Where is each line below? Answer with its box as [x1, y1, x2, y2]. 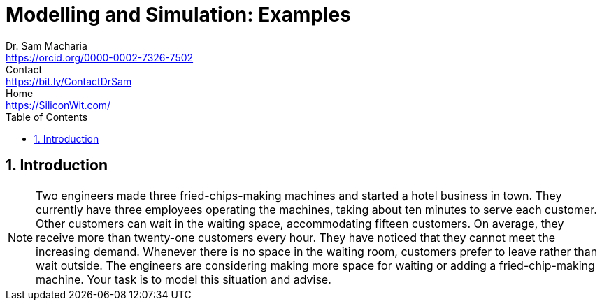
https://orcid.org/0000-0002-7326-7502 [6, 51, 194, 64]
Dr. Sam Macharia [6, 39, 87, 52]
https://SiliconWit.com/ [6, 99, 111, 111]
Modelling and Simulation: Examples [6, 3, 351, 27]
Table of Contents [6, 110, 88, 123]
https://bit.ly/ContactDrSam [6, 75, 132, 87]
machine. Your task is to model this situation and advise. [36, 272, 331, 286]
